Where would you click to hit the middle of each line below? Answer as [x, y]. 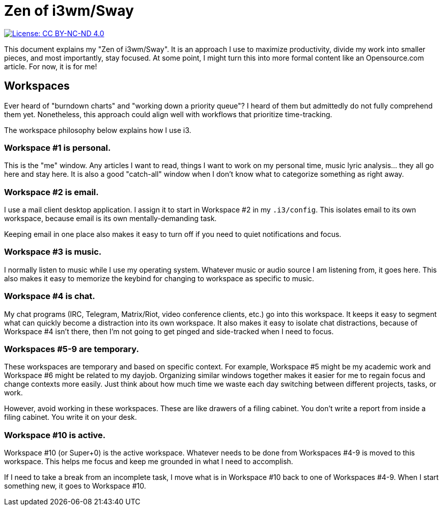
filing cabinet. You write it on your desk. [71, 417]
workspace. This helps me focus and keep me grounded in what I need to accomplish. [149, 462]
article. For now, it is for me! [51, 66]
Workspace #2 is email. [51, 192]
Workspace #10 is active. [55, 435]
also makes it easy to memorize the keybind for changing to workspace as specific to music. [159, 278]
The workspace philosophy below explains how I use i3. [98, 130]
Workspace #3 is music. [53, 252]
